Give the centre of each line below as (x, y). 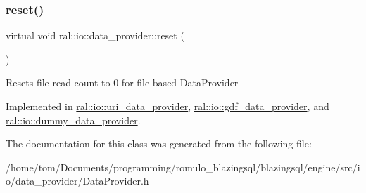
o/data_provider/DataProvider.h (77, 181)
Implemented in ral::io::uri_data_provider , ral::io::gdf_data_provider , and (168, 106)
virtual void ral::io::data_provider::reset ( (95, 35)
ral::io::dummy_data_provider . (73, 120)
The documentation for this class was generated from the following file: (159, 144)
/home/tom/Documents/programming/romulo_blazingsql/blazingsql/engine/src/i (183, 167)
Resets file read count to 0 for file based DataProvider (122, 82)
